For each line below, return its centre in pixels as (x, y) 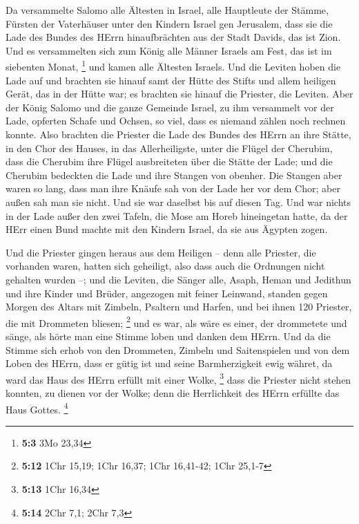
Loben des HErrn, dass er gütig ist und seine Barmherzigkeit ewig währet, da (169, 363)
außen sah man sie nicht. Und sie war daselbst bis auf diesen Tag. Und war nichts (178, 202)
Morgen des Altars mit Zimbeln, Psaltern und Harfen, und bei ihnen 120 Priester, (179, 307)
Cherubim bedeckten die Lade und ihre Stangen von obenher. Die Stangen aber (174, 175)
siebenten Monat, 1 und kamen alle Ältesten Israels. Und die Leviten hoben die (173, 66)
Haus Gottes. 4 (37, 408)
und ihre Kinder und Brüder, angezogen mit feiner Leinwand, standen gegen (167, 293)
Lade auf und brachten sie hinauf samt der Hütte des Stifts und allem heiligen (171, 80)
